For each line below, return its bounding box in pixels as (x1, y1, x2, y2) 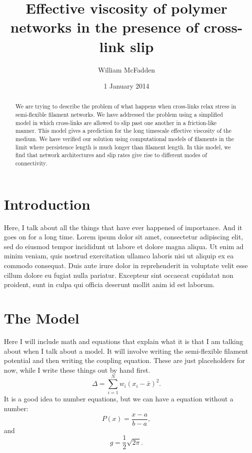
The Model (4, 308, 79, 328)
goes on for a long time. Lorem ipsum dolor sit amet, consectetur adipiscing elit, (4, 232, 243, 242)
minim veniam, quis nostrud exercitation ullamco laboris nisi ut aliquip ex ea (4, 251, 234, 261)
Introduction (4, 194, 90, 214)
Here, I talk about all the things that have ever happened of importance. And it (4, 222, 242, 232)
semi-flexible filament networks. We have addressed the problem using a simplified (15, 110, 223, 119)
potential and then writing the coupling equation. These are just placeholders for (4, 355, 245, 365)
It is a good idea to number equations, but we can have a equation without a (4, 394, 234, 404)
